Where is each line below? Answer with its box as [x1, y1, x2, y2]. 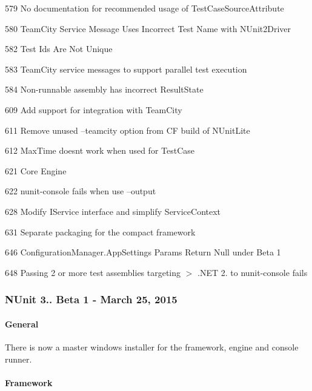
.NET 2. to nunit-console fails [197, 266, 308, 278]
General [5, 317, 39, 330]
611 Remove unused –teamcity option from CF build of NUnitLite [5, 123, 250, 136]
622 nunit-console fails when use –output [5, 185, 156, 197]
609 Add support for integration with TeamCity [5, 103, 182, 116]
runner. [5, 352, 32, 365]
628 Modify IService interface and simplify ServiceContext [5, 205, 221, 217]
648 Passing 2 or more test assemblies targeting [5, 266, 181, 278]
